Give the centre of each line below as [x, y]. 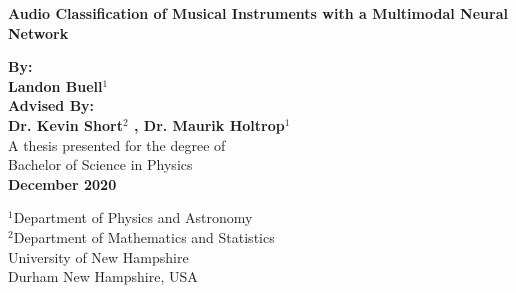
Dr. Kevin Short [65, 124]
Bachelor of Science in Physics [100, 164]
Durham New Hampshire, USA [103, 276]
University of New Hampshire [98, 256]
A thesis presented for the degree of [117, 144]
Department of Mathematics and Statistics [144, 236]
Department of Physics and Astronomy [133, 217]
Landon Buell [55, 85]
